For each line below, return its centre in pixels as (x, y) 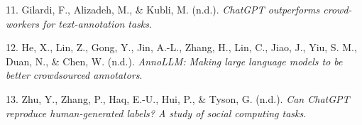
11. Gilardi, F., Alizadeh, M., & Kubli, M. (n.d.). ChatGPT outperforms (163, 9)
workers (22, 23)
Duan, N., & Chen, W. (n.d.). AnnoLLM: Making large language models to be (174, 61)
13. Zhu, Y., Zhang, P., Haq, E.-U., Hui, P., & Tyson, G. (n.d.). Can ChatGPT (178, 98)
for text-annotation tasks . (97, 23)
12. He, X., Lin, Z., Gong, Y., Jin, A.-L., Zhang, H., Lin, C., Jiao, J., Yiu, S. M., (181, 47)
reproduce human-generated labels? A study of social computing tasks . (156, 113)
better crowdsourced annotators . (74, 75)
